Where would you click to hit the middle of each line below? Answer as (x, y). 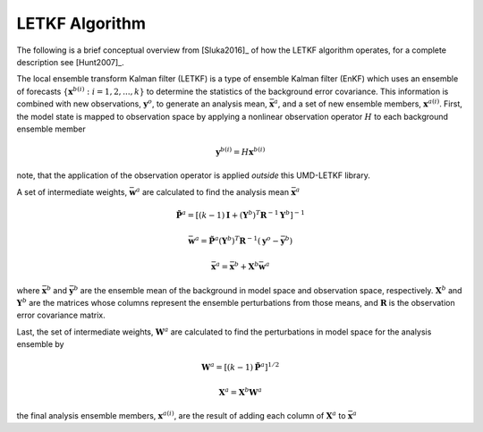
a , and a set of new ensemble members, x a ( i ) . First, (368, 103)
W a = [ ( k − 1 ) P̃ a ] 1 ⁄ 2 (241, 367)
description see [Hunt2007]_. (70, 62)
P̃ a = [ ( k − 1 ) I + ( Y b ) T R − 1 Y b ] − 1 (241, 215)
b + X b (246, 266)
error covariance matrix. (61, 315)
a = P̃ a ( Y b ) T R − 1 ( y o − (237, 240)
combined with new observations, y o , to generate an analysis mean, (142, 103)
